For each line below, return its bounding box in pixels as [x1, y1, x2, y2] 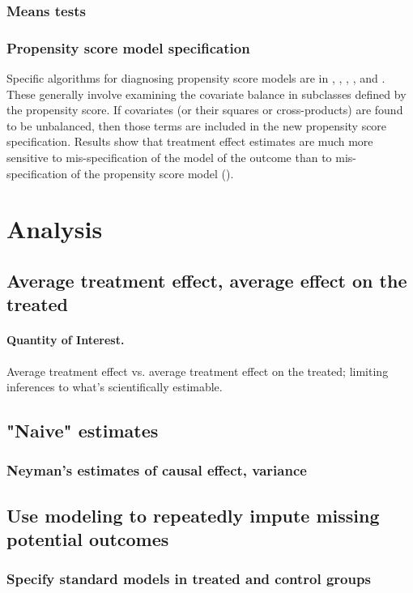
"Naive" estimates [6, 418, 159, 443]
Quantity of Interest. [6, 331, 125, 348]
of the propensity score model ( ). [70, 164, 234, 181]
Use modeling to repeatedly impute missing [6, 502, 380, 527]
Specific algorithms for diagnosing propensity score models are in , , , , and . [6, 70, 385, 87]
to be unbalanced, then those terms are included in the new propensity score [6, 117, 387, 134]
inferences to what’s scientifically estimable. [6, 378, 223, 395]
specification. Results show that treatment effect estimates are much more [6, 133, 373, 150]
